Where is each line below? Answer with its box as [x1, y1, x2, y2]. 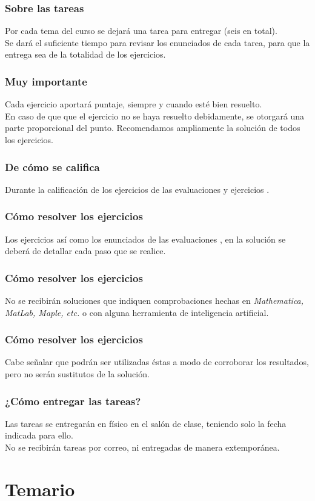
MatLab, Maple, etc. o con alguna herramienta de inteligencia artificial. [5, 306, 269, 318]
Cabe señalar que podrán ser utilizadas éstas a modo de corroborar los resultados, [5, 355, 309, 368]
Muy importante [5, 73, 87, 89]
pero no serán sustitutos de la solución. [5, 368, 150, 380]
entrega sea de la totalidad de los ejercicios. [5, 48, 166, 61]
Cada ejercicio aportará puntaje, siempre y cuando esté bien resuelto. [5, 98, 262, 110]
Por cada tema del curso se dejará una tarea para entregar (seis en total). [5, 24, 277, 37]
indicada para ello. [5, 429, 73, 442]
